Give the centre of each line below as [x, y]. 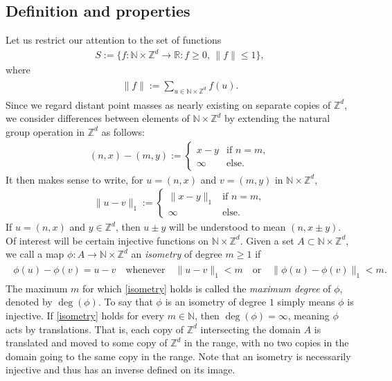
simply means [306, 302]
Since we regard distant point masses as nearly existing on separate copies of [168, 104]
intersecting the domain [250, 329]
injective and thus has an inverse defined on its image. [121, 370]
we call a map [35, 254]
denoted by [29, 302]
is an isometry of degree [216, 302]
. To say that [125, 302]
